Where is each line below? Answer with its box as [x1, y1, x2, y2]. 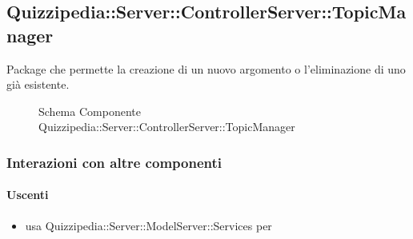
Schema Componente [38, 102, 141, 119]
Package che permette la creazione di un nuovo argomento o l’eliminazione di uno [6, 60, 406, 77]
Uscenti [6, 186, 49, 203]
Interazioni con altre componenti [6, 152, 222, 172]
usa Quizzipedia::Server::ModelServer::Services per [25, 217, 272, 233]
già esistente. [6, 76, 70, 93]
